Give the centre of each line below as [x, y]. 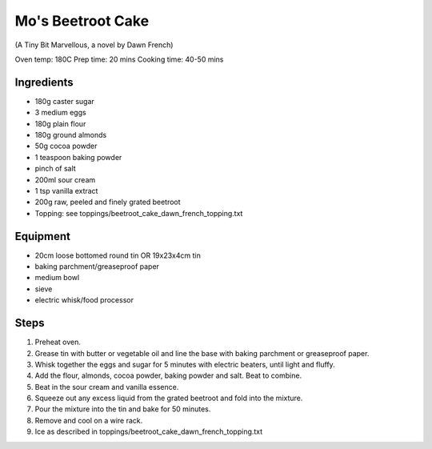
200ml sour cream [65, 179]
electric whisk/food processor [84, 300]
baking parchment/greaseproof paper [97, 267]
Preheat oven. [58, 342]
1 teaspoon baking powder [78, 157]
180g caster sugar [65, 101]
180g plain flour [60, 123]
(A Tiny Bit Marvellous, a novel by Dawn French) [94, 45]
